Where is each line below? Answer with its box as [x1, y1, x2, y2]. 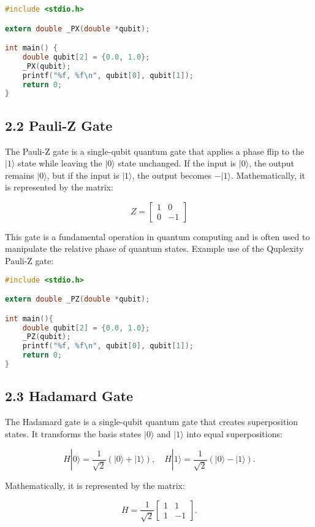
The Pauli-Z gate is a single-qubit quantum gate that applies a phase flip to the [5, 144, 305, 157]
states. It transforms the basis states [5, 427, 142, 440]
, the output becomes [132, 168, 212, 181]
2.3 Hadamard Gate [5, 386, 134, 405]
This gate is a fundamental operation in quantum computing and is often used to [5, 230, 310, 243]
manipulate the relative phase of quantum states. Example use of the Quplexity [5, 242, 304, 255]
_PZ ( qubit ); [22, 332, 71, 342]
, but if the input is [47, 168, 120, 181]
